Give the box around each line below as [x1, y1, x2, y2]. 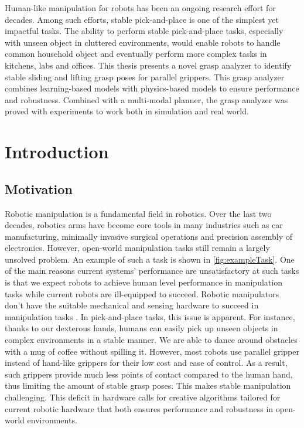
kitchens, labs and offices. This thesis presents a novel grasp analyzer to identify [5, 59, 292, 71]
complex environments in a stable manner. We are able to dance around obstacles [5, 334, 298, 346]
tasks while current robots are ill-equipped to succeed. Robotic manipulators [5, 287, 279, 300]
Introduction [5, 140, 109, 164]
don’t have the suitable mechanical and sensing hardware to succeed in [5, 299, 259, 311]
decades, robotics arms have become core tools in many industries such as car [5, 219, 283, 231]
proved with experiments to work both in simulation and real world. [5, 105, 249, 117]
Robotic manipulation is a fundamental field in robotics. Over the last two [5, 207, 272, 219]
